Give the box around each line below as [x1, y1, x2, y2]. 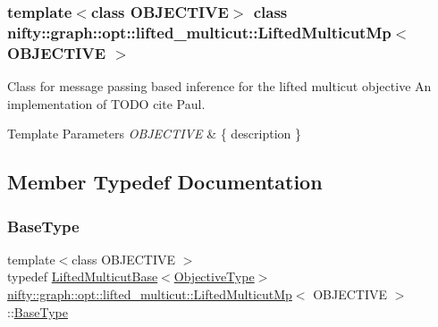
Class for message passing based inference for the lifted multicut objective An [7, 77, 432, 96]
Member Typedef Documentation [7, 168, 323, 196]
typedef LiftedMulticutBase [7, 267, 158, 286]
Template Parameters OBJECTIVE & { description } [7, 124, 302, 143]
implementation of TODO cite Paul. [7, 94, 206, 113]
